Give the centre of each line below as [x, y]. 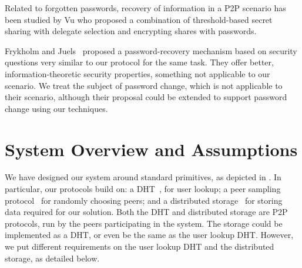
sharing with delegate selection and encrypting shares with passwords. [131, 31]
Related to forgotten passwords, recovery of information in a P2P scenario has [145, 8]
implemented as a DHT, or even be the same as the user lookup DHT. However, [149, 235]
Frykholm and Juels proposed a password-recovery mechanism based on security [151, 50]
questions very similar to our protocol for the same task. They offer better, [139, 62]
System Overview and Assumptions [151, 149]
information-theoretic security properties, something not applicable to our [137, 73]
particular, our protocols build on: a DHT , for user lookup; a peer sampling [143, 189]
